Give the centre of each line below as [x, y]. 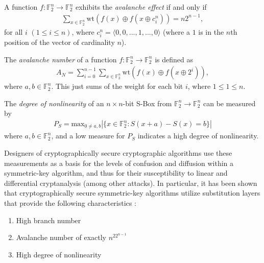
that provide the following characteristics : [70, 203]
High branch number [49, 220]
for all [14, 31]
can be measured [229, 103]
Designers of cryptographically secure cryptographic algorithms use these [118, 153]
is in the [211, 31]
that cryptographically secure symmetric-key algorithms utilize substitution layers [132, 193]
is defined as [174, 59]
